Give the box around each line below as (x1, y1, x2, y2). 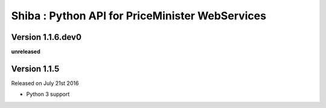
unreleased (11, 48, 40, 56)
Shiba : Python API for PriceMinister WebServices (11, 9, 267, 22)
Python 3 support (26, 91, 70, 98)
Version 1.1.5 (11, 63, 60, 74)
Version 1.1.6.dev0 (11, 32, 81, 42)
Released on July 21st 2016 (11, 79, 79, 87)
